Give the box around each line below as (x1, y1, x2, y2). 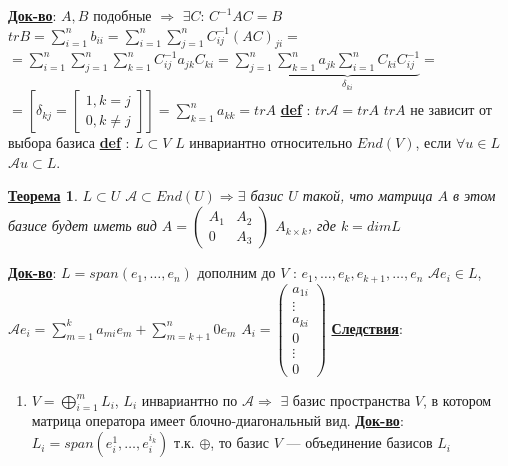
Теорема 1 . (8, 185, 78, 206)
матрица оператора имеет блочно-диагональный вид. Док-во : (31, 410, 404, 431)
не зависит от (410, 99, 492, 120)
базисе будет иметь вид (8, 215, 157, 236)
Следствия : (331, 317, 403, 338)
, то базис (210, 432, 270, 453)
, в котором (422, 389, 492, 410)
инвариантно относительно (189, 132, 353, 153)
